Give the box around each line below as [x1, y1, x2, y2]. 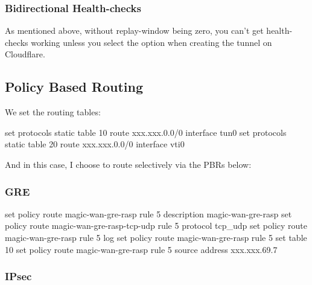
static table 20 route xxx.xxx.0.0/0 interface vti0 [5, 138, 185, 150]
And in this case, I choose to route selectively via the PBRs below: [5, 158, 252, 170]
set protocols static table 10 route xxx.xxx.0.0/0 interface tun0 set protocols [5, 126, 287, 138]
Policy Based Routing [5, 77, 144, 96]
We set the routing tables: [5, 106, 101, 118]
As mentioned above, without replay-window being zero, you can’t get [5, 24, 264, 37]
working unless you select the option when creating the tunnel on [31, 36, 272, 48]
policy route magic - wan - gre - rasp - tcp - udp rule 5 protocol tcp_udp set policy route [5, 219, 308, 232]
